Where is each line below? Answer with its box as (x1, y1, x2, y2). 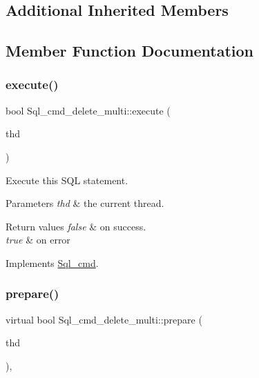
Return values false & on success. (6, 219, 146, 233)
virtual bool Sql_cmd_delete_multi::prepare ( (6, 312, 202, 326)
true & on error (6, 232, 70, 247)
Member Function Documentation (6, 40, 254, 61)
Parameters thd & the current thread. (6, 196, 164, 210)
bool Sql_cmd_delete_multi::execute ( (6, 103, 171, 117)
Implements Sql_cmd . (6, 255, 99, 270)
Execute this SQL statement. (6, 172, 128, 187)
